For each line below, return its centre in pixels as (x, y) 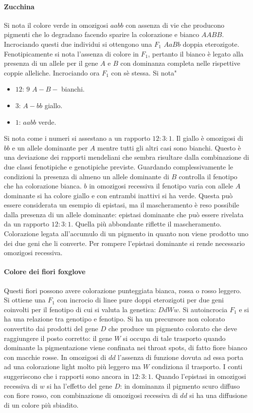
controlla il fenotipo (208, 176)
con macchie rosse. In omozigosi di (55, 357)
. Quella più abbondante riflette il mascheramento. (146, 224)
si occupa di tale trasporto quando (174, 338)
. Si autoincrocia (203, 309)
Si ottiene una (25, 300)
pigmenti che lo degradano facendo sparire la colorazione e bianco (102, 34)
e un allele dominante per (50, 147)
